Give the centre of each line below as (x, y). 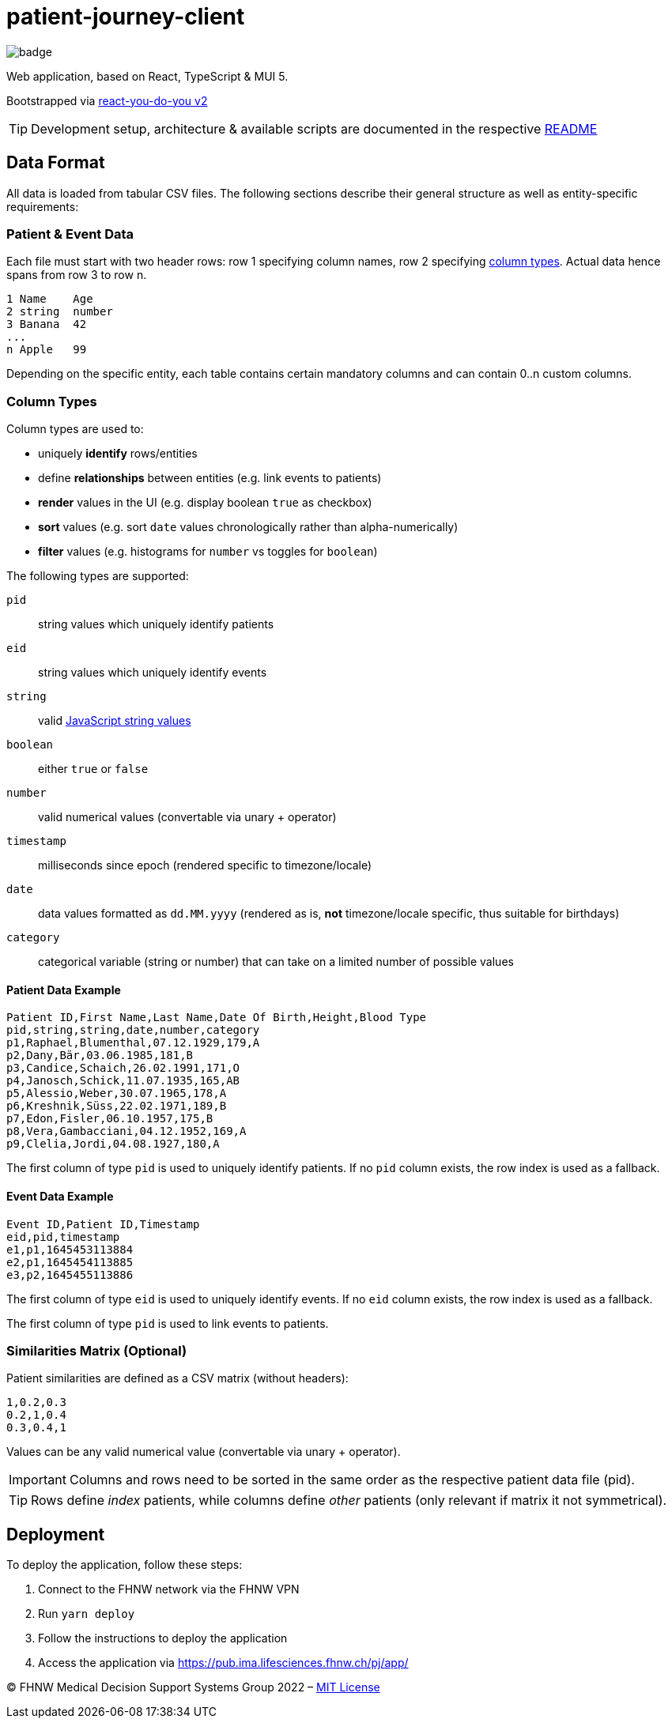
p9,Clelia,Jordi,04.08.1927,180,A (113, 1144)
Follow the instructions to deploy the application (163, 1638)
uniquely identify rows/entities (118, 454)
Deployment (56, 1534)
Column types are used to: (75, 429)
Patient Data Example (64, 990)
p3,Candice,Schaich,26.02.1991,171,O (123, 1068)
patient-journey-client (126, 17)
